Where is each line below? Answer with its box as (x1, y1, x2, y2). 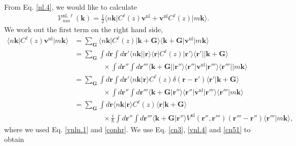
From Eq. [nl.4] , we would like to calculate (4, 2, 137, 12)
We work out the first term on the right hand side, (4, 23, 163, 34)
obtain (4, 134, 24, 144)
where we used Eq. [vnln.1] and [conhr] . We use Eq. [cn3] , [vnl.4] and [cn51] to (4, 124, 251, 134)
